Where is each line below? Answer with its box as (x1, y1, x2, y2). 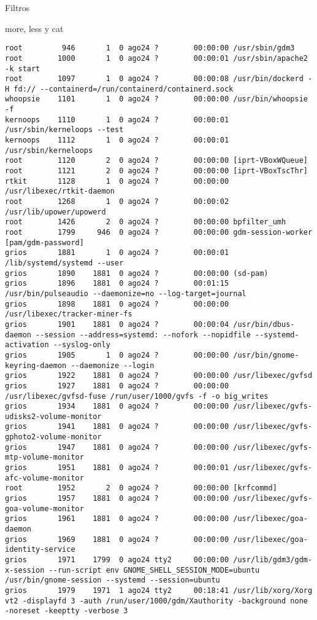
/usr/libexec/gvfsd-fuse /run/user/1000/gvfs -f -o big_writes (5, 391, 269, 401)
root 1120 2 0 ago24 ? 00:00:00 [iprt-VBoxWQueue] (5, 156, 308, 165)
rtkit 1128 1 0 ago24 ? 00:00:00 (5, 176, 229, 186)
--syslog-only (53, 340, 110, 350)
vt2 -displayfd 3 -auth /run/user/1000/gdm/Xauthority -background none (5, 596, 308, 605)
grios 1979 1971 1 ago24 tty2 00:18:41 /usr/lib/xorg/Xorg (5, 586, 313, 595)
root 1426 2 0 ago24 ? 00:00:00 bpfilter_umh (5, 218, 286, 227)
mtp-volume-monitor (5, 453, 84, 462)
